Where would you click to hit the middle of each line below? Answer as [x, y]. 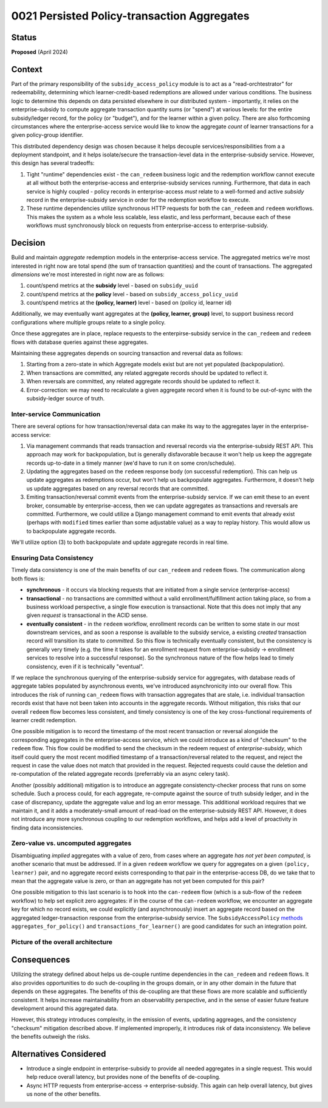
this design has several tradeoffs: [53, 163]
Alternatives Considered [59, 1054]
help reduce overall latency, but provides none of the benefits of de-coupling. [124, 1077]
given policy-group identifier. [47, 135]
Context [27, 69]
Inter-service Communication [56, 414]
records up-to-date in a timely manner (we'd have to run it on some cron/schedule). [131, 463]
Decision [28, 243]
